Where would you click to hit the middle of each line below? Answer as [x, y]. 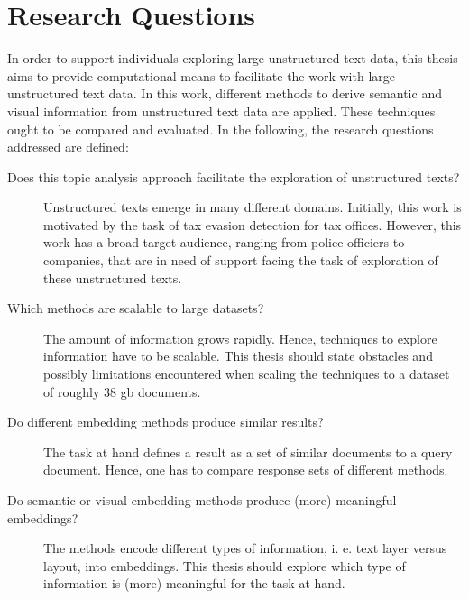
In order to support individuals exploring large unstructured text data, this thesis [233, 58]
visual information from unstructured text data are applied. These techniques [221, 111]
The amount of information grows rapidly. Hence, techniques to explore [240, 338]
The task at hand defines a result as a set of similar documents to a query [248, 452]
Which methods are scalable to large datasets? [136, 308]
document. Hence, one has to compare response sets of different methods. [246, 470]
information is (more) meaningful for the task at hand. [194, 583]
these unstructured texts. [113, 277]
